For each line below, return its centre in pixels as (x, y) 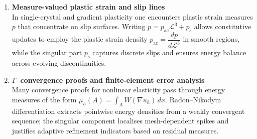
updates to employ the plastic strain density (80, 39)
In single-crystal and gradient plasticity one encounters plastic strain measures (132, 16)
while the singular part (47, 52)
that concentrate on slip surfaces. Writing (82, 26)
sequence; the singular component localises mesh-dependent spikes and (120, 121)
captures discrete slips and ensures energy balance (169, 52)
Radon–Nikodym (195, 99)
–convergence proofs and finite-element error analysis (110, 80)
